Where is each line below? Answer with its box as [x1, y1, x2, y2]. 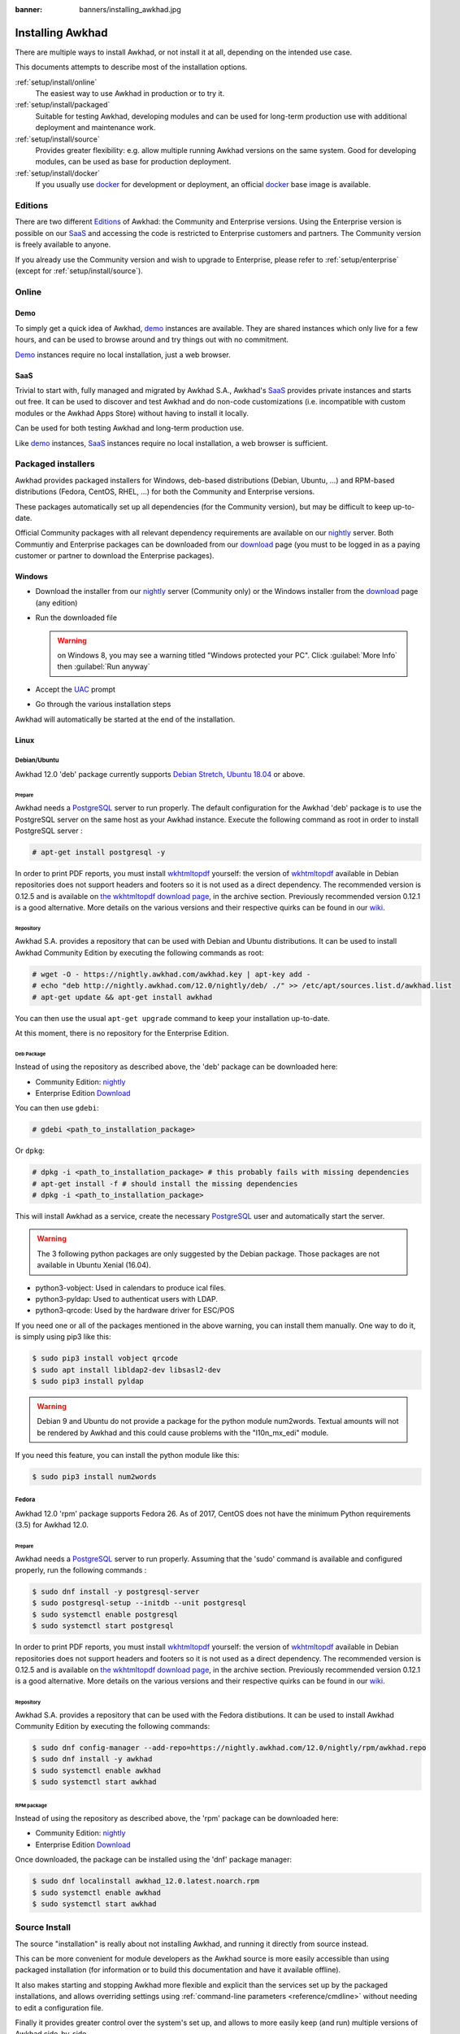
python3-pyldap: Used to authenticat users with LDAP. [35, 1294, 219, 1303]
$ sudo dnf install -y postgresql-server [32, 1587, 200, 1596]
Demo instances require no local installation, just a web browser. [15, 350, 231, 360]
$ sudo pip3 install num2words [32, 1473, 158, 1482]
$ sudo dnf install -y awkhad [32, 1754, 153, 1764]
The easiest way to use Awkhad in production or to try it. [35, 89, 225, 98]
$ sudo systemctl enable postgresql [32, 1609, 179, 1619]
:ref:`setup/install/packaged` [15, 100, 111, 110]
